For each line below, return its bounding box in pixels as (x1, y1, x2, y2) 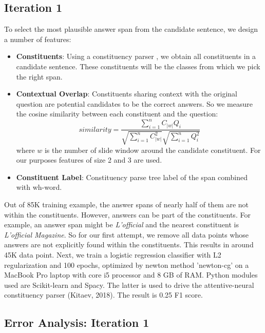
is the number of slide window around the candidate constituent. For (44, 144, 261, 155)
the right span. (16, 71, 63, 82)
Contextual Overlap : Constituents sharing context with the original (16, 88, 237, 99)
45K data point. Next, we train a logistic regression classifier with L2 (4, 249, 221, 260)
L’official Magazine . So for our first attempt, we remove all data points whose (4, 229, 249, 240)
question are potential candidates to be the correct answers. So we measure (16, 98, 253, 109)
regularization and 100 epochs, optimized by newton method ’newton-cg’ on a (4, 259, 249, 270)
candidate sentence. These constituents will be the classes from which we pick (16, 61, 260, 71)
